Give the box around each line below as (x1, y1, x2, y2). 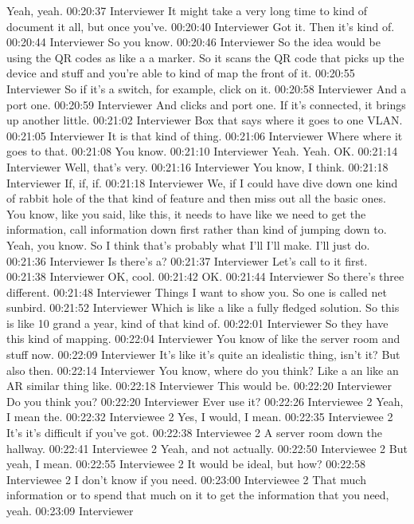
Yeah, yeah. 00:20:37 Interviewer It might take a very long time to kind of (6, 2, 368, 18)
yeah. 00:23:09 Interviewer (6, 502, 134, 518)
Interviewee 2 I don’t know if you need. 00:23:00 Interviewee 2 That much (6, 471, 366, 487)
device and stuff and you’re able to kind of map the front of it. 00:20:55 (6, 65, 355, 81)
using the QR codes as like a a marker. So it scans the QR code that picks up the (6, 49, 404, 65)
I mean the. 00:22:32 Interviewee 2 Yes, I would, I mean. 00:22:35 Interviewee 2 (6, 408, 393, 425)
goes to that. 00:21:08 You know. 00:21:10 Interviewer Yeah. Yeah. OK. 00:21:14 (6, 143, 398, 160)
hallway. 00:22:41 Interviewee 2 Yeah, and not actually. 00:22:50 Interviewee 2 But (6, 439, 408, 456)
